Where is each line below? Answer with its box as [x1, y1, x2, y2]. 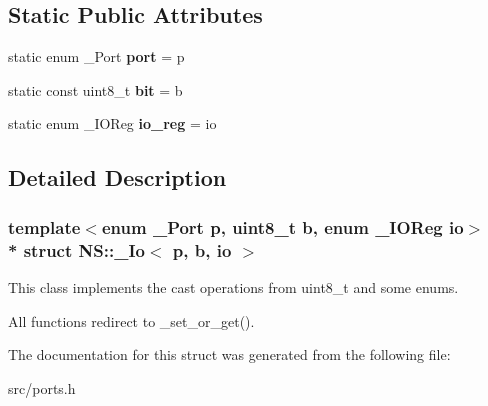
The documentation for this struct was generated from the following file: [8, 344, 451, 365]
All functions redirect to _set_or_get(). [8, 310, 255, 331]
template [8, 214, 81, 239]
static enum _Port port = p [8, 46, 185, 67]
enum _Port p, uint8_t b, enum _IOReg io [101, 214, 464, 239]
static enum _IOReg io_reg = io [8, 113, 217, 134]
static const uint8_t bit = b [8, 79, 183, 100]
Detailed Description [8, 162, 227, 193]
